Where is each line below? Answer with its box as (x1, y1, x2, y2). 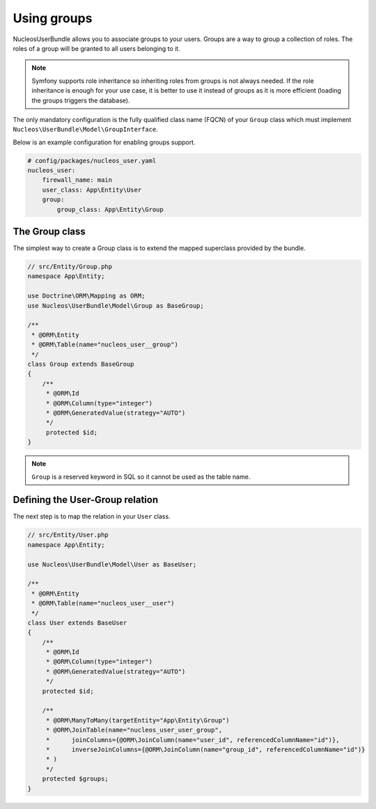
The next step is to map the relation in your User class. (13, 512, 171, 521)
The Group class (13, 226, 86, 238)
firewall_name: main (42, 176, 113, 184)
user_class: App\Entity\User (42, 185, 142, 194)
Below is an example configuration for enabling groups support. (13, 138, 196, 146)
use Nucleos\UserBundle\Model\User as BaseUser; (27, 560, 197, 568)
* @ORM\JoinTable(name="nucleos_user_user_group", (45, 726, 223, 734)
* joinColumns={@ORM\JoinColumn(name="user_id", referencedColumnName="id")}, (45, 736, 340, 743)
